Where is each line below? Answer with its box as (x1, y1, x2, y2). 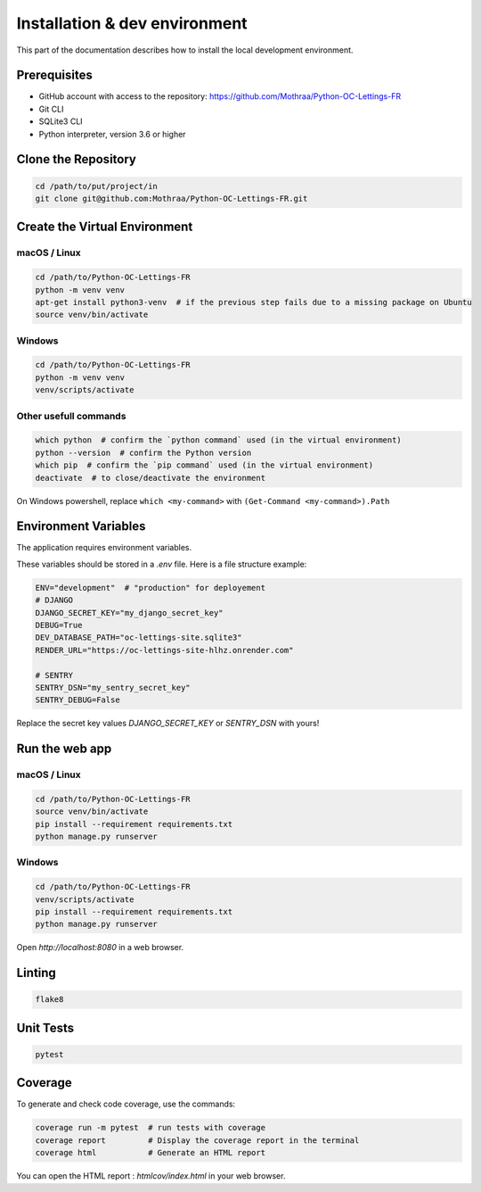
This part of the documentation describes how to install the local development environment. (16, 45, 354, 55)
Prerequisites (16, 68, 93, 83)
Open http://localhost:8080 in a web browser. (16, 942, 184, 953)
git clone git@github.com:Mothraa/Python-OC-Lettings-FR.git (35, 194, 308, 204)
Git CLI (38, 103, 64, 114)
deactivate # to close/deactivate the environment (35, 473, 266, 483)
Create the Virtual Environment (16, 219, 193, 235)
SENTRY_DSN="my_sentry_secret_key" (35, 683, 191, 692)
